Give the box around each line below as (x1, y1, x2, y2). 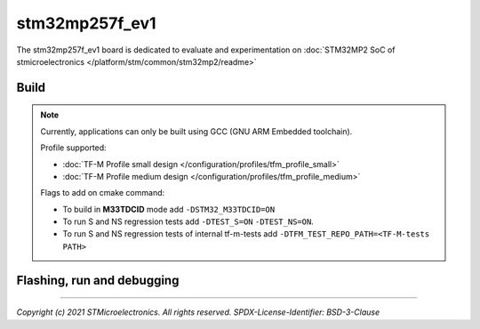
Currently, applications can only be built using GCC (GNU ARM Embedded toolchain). (40, 125, 353, 137)
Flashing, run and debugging (16, 272, 180, 288)
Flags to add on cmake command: (40, 188, 165, 198)
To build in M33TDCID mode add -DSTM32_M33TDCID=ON (62, 204, 276, 214)
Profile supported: (40, 142, 107, 153)
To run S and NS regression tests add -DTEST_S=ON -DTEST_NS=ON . (62, 216, 315, 227)
